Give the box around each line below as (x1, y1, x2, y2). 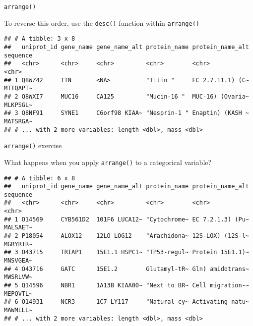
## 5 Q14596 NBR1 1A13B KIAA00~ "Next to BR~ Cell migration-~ (4, 282, 249, 289)
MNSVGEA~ (4, 257, 33, 265)
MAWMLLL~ (4, 307, 33, 314)
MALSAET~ (4, 224, 33, 231)
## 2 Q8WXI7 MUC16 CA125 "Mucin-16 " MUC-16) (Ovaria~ (4, 93, 249, 100)
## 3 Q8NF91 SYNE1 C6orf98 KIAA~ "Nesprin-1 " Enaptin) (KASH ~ (4, 109, 249, 117)
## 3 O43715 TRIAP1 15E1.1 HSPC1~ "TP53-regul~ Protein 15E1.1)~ (4, 249, 249, 256)
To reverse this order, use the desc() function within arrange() (4, 17, 200, 28)
